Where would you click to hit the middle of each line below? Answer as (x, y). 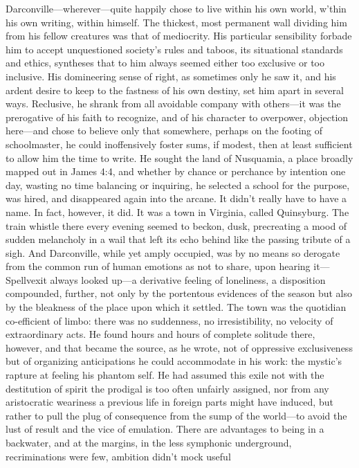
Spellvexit (26, 279)
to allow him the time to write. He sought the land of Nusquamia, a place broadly (179, 157)
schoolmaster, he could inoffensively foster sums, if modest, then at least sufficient (179, 144)
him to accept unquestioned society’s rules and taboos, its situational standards (174, 49)
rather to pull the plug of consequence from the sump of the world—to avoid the (176, 415)
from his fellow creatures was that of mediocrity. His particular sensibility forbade (179, 36)
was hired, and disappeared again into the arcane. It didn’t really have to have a (176, 198)
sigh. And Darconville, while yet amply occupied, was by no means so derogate (173, 252)
